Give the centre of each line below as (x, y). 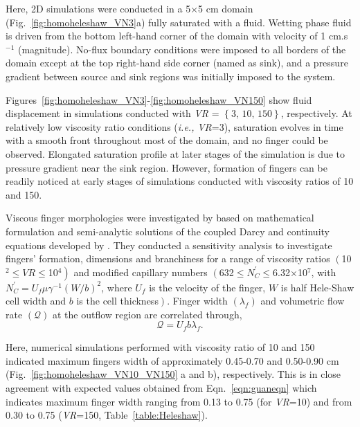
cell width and (36, 301)
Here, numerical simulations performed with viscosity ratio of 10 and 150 (160, 347)
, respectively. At (316, 113)
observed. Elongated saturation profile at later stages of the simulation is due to (175, 153)
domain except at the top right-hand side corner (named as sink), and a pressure (177, 63)
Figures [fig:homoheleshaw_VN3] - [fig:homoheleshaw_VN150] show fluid (159, 99)
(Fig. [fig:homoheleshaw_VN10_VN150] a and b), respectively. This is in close (173, 374)
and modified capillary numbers (141, 272)
